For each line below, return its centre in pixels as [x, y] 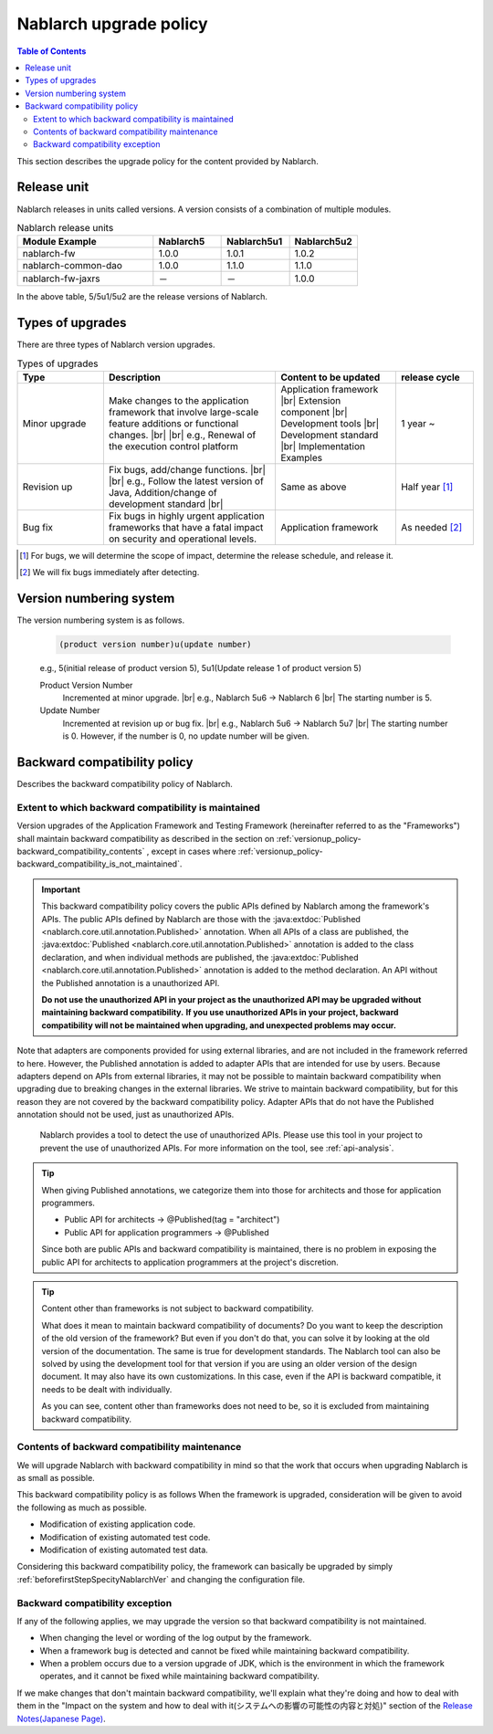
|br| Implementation [322, 447]
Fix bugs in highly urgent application [186, 516]
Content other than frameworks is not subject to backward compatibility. [178, 1308]
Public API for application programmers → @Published [167, 1232]
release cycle [430, 377]
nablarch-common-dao [73, 266]
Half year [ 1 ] [427, 487]
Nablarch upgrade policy [113, 24]
